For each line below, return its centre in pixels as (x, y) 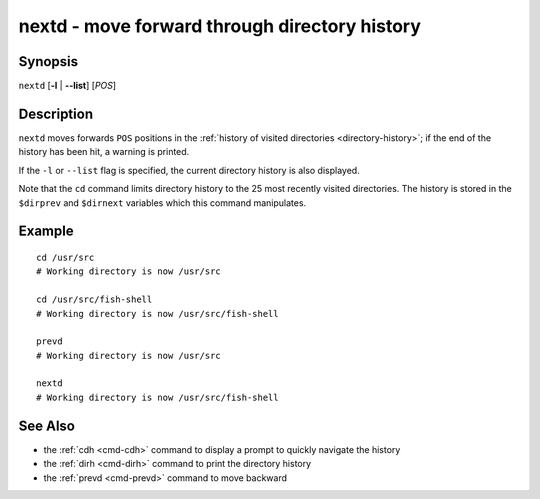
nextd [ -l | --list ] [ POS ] (67, 86)
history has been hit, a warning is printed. (104, 152)
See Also (46, 425)
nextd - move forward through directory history (220, 26)
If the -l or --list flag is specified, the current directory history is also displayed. (189, 170)
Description (56, 113)
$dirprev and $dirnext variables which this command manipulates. (162, 202)
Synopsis (48, 61)
